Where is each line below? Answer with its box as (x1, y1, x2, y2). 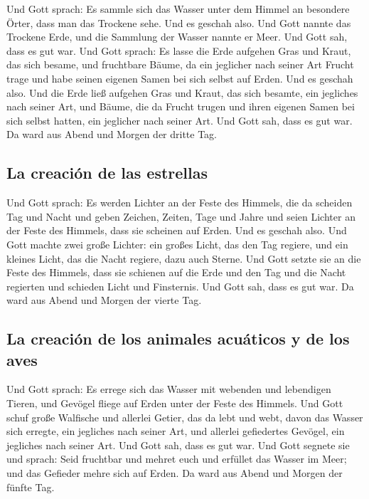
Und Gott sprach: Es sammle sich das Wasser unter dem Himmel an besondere (6, 1, 350, 16)
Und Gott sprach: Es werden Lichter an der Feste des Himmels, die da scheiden (6, 195, 353, 210)
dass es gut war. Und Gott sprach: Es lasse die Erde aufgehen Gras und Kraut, (6, 43, 351, 58)
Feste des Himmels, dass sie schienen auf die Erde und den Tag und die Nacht (6, 265, 346, 280)
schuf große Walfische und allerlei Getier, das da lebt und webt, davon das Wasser (6, 409, 363, 424)
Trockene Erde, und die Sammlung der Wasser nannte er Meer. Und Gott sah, (6, 29, 348, 44)
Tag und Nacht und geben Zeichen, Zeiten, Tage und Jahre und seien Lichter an (6, 209, 355, 224)
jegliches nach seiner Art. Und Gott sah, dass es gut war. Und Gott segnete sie (6, 437, 350, 452)
